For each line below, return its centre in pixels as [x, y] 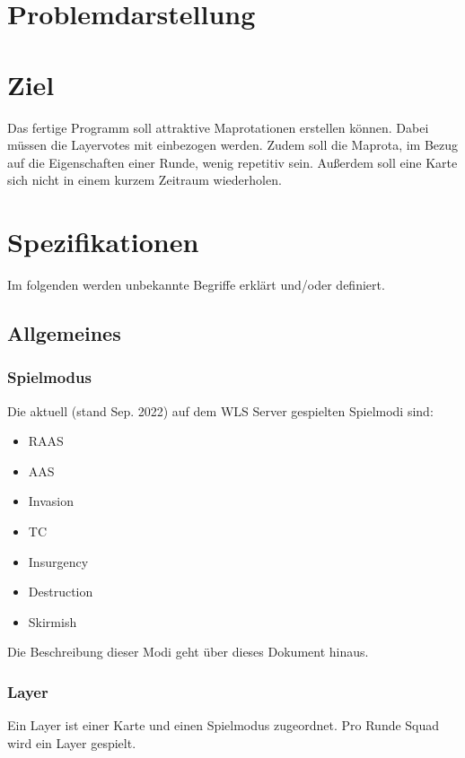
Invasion [51, 501]
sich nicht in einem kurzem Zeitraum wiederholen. [145, 180]
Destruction [61, 592]
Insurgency [58, 561]
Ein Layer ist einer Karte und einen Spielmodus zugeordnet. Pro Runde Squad [224, 725]
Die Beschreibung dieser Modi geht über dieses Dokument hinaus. [188, 652]
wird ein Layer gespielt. [72, 742]
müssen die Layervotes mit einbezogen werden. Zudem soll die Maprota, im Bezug [233, 145]
